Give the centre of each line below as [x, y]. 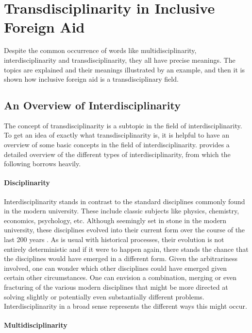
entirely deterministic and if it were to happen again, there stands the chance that [126, 249]
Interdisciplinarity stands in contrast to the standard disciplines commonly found [125, 201]
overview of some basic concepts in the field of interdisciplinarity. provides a [117, 145]
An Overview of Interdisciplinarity [92, 105]
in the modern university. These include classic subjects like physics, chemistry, [122, 211]
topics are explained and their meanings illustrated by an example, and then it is [124, 69]
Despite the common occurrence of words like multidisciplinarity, [100, 50]
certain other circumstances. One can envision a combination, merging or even [120, 277]
